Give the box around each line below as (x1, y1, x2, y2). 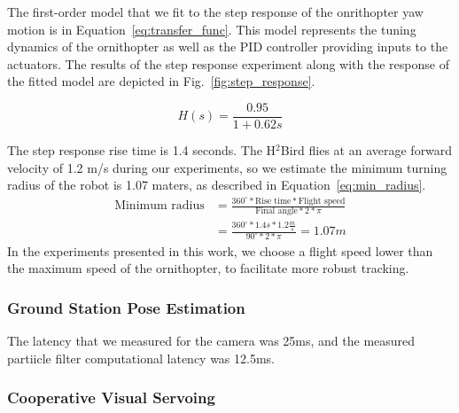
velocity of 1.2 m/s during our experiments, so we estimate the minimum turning (7, 158, 447, 176)
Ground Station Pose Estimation (7, 296, 245, 318)
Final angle (255, 206, 298, 216)
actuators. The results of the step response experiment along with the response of (7, 54, 449, 73)
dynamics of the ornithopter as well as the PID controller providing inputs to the (7, 37, 448, 56)
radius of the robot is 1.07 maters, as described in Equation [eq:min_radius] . (7, 175, 426, 194)
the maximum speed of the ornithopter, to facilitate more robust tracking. (7, 259, 409, 277)
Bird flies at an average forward (280, 141, 453, 160)
